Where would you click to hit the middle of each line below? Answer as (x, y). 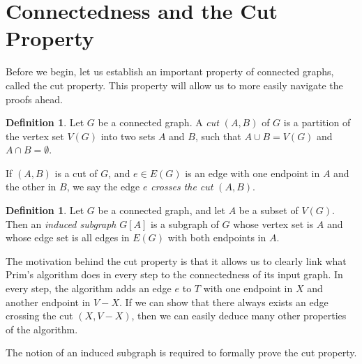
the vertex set (35, 136)
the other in (31, 187)
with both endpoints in (217, 237)
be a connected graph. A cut (158, 122)
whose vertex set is (273, 223)
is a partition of (317, 122)
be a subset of (269, 210)
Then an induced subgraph (61, 223)
